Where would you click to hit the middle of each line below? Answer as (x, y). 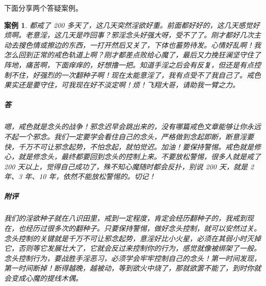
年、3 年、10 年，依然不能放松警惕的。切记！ (80, 176)
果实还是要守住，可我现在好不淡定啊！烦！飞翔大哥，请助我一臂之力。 (122, 85)
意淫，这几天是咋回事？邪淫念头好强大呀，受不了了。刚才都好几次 (143, 35)
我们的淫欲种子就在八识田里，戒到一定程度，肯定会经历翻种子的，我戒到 (125, 218)
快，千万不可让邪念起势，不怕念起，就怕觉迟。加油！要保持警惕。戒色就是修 (132, 146)
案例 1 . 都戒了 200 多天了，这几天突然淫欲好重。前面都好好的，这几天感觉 (128, 25)
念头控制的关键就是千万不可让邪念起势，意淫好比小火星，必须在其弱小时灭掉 (132, 238)
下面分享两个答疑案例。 (43, 8)
